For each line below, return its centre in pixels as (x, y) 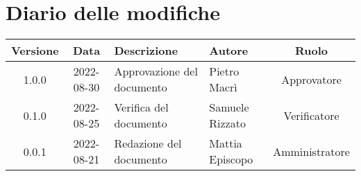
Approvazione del (156, 71)
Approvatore (311, 79)
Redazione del (148, 143)
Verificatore (311, 115)
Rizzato (227, 123)
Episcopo (231, 159)
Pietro (224, 71)
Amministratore (311, 151)
